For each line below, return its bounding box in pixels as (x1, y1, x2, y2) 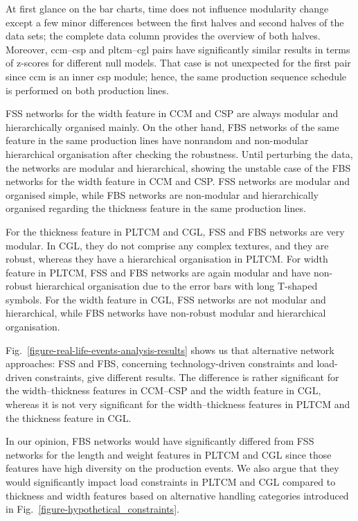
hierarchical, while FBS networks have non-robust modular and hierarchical (6, 306, 326, 320)
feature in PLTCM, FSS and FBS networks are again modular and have (6, 265, 311, 279)
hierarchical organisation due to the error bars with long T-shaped (35, 279, 318, 293)
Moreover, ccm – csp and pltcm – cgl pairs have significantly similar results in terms (6, 42, 350, 56)
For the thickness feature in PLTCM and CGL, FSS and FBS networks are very (6, 224, 345, 238)
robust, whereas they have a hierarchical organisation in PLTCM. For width (6, 251, 328, 266)
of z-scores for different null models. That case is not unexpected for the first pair (6, 55, 351, 70)
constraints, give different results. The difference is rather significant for (35, 369, 339, 384)
